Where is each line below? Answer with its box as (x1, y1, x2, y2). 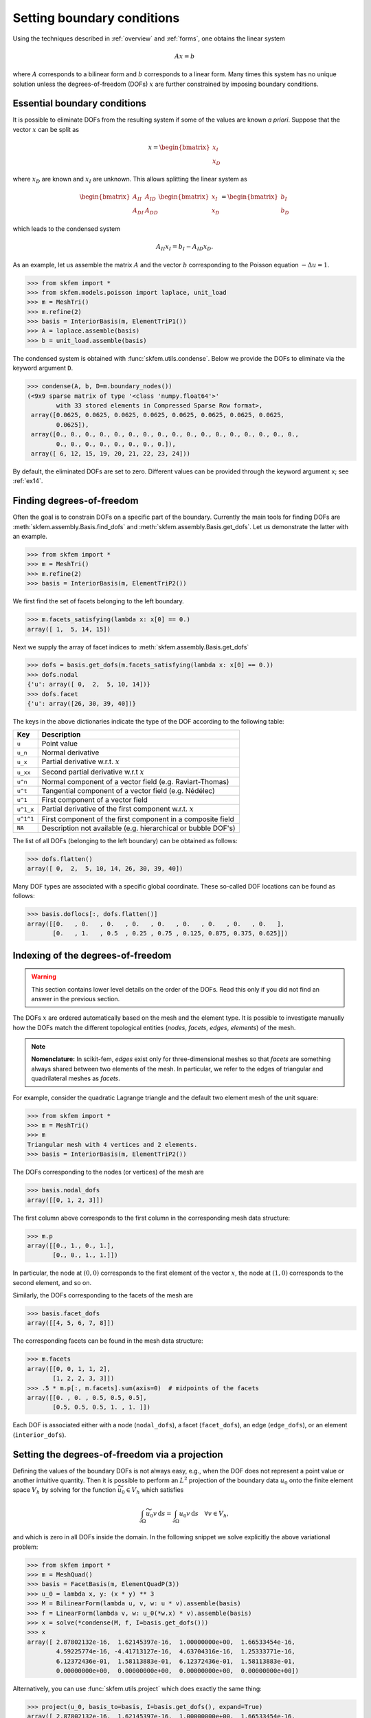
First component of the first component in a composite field (41, 814, 235, 824)
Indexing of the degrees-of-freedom (12, 949, 172, 961)
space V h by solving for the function (12, 1486, 116, 1496)
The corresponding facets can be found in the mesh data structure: (12, 1337, 203, 1345)
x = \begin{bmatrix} (148, 144, 210, 151)
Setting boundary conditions (12, 10, 180, 25)
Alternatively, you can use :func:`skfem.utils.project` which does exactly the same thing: (12, 1684, 262, 1693)
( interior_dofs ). (12, 1430, 67, 1439)
